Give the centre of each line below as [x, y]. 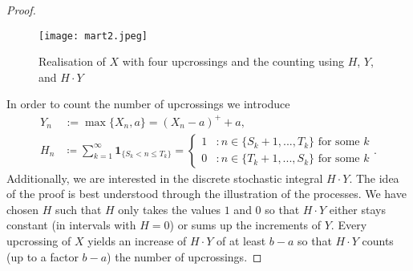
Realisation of [72, 61]
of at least [241, 240]
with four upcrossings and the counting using [233, 61]
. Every [349, 225]
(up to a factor [43, 256]
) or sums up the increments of [245, 225]
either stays [357, 209]
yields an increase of [137, 240]
